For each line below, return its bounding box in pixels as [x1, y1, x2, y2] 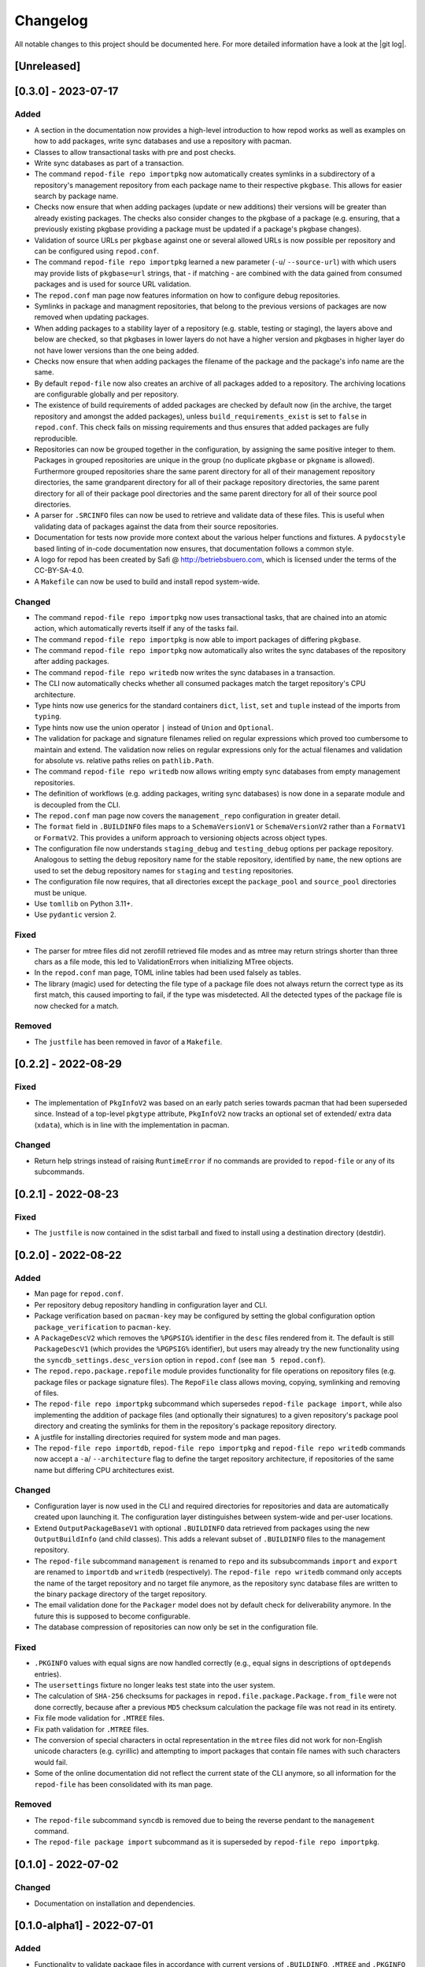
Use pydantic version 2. [34, 910, 117, 920]
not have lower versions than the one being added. [34, 345, 200, 355]
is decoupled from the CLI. [34, 799, 121, 810]
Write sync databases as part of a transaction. [34, 158, 184, 168]
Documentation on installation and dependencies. [34, 1899, 196, 1908]
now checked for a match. [34, 1001, 120, 1010]
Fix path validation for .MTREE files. [34, 1724, 150, 1734]
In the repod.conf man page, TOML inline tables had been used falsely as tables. [34, 968, 301, 977]
